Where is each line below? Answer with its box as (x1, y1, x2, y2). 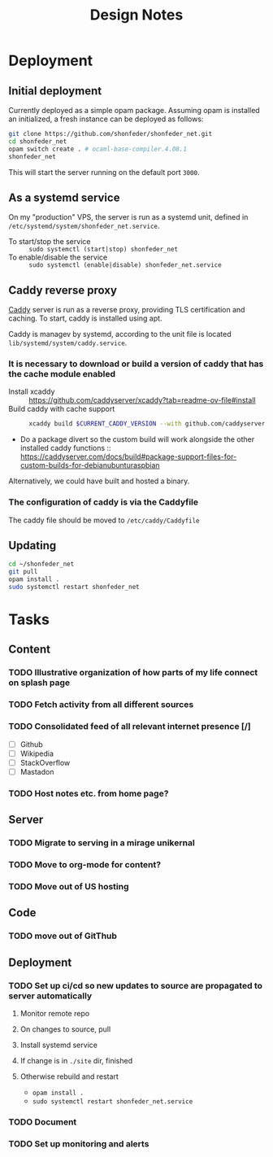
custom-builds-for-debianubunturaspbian (19, 461, 160, 470)
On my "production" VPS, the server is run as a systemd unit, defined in (8, 212, 249, 222)
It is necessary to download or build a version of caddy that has (8, 358, 264, 369)
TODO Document (8, 1116, 77, 1128)
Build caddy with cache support (8, 404, 115, 414)
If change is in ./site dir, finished (19, 1055, 132, 1065)
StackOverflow (19, 758, 71, 767)
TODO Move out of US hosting (8, 880, 129, 892)
